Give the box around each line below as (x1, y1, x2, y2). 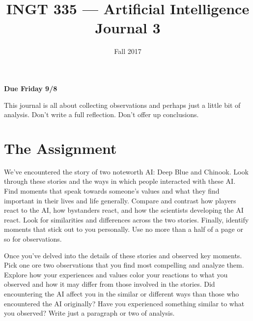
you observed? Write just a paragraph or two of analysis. (4, 308, 175, 318)
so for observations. (4, 233, 62, 244)
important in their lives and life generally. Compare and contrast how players (4, 195, 236, 205)
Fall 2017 (114, 46, 141, 56)
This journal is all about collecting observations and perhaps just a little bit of (4, 99, 241, 110)
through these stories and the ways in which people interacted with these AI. (4, 176, 236, 186)
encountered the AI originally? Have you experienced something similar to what (4, 298, 245, 308)
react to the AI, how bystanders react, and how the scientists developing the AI (4, 205, 244, 215)
